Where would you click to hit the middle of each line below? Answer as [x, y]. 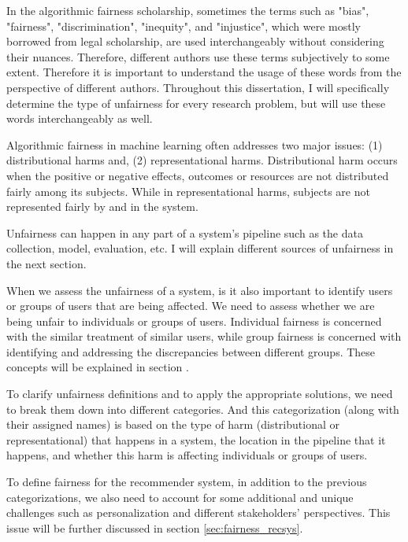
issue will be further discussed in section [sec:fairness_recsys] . [155, 527]
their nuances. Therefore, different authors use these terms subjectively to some [198, 56]
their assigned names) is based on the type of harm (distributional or [173, 424]
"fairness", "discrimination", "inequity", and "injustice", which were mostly [184, 26]
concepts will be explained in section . [98, 367]
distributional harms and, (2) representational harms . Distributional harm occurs [202, 160]
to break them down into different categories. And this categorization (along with [203, 409]
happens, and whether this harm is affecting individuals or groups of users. [187, 455]
